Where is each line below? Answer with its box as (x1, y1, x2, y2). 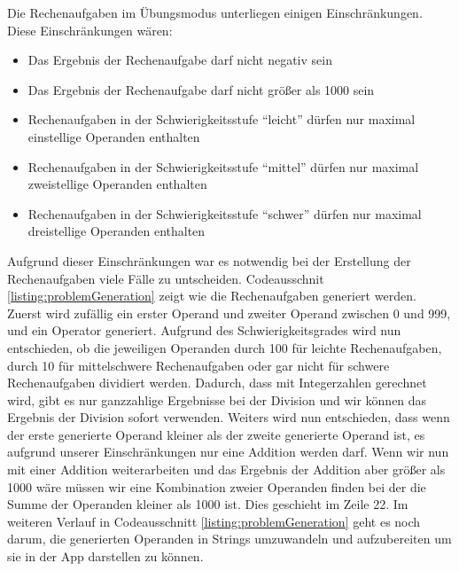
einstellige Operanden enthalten (27, 127, 200, 145)
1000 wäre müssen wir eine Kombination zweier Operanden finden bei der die (7, 477, 426, 496)
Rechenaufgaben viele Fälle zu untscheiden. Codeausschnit (7, 269, 324, 287)
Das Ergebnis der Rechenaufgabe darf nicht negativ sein (27, 51, 332, 69)
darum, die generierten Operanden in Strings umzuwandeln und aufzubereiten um (7, 529, 452, 548)
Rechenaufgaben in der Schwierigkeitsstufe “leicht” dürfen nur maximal (27, 110, 416, 129)
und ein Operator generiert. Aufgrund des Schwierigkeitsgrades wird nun (7, 321, 401, 340)
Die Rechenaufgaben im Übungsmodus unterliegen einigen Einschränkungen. (7, 4, 423, 21)
